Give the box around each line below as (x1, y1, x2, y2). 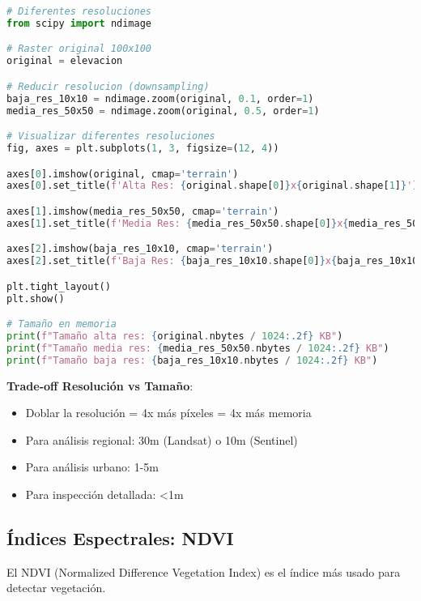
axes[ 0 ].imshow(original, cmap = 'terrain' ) (6, 168, 239, 180)
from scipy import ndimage (6, 17, 151, 29)
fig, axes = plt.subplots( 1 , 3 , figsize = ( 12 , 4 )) (6, 142, 279, 154)
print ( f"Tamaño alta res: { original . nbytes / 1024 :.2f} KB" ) (6, 330, 343, 342)
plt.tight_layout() (6, 280, 111, 292)
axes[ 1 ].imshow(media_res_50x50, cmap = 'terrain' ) (6, 205, 279, 217)
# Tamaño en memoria (6, 318, 117, 330)
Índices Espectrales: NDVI (6, 525, 234, 550)
